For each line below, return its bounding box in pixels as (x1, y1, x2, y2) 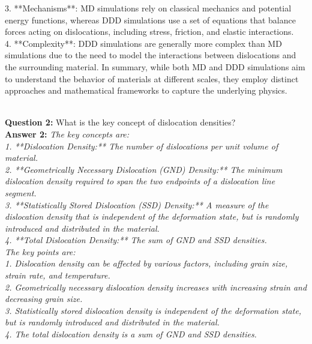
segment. (5, 186, 37, 199)
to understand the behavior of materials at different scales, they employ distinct (5, 72, 299, 85)
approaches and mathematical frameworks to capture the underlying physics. (5, 84, 287, 97)
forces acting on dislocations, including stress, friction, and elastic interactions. (5, 25, 294, 38)
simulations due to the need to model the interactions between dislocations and (5, 49, 296, 61)
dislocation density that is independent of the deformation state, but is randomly (5, 210, 299, 223)
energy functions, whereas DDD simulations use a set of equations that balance (5, 13, 296, 26)
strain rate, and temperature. (5, 269, 110, 282)
